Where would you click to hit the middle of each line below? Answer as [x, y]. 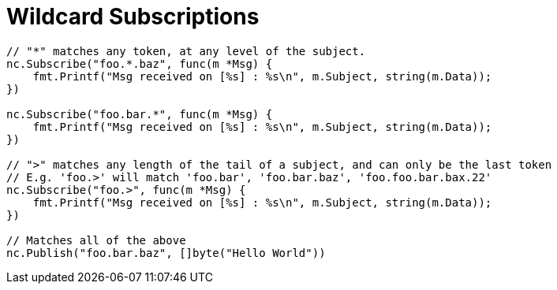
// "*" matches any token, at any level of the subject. [186, 51]
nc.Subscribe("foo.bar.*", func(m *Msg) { [140, 114]
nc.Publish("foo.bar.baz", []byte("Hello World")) [166, 253]
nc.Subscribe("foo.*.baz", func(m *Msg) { [140, 63]
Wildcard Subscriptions [133, 17]
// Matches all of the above [96, 240]
